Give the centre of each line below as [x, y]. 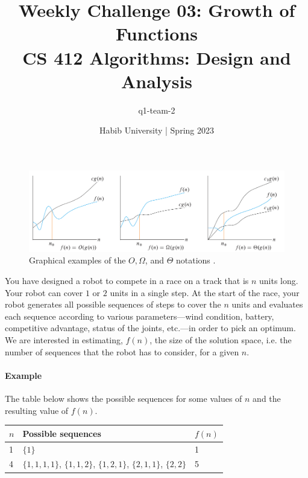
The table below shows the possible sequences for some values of [124, 399]
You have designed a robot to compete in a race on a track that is [127, 281]
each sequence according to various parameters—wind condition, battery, [140, 316]
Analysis [157, 81]
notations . [196, 260]
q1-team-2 [157, 110]
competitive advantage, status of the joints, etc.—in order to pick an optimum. [150, 328]
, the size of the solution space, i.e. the [221, 340]
